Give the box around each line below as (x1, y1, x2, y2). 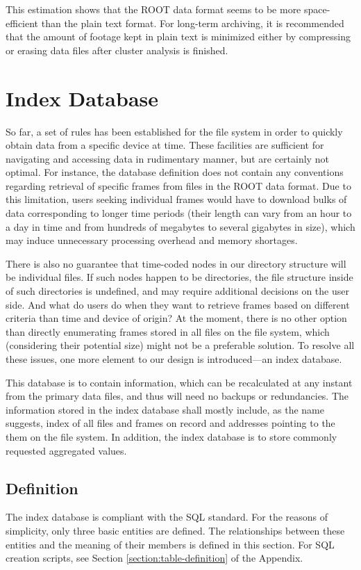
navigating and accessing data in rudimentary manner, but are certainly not (6, 151, 329, 165)
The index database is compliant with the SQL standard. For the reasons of (6, 510, 328, 524)
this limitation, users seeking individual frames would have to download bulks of (6, 192, 347, 206)
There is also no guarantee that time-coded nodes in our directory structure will (6, 256, 346, 270)
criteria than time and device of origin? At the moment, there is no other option (6, 311, 347, 325)
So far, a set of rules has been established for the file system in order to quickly (6, 124, 343, 138)
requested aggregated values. (6, 443, 127, 457)
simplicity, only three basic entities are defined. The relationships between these (6, 523, 345, 537)
